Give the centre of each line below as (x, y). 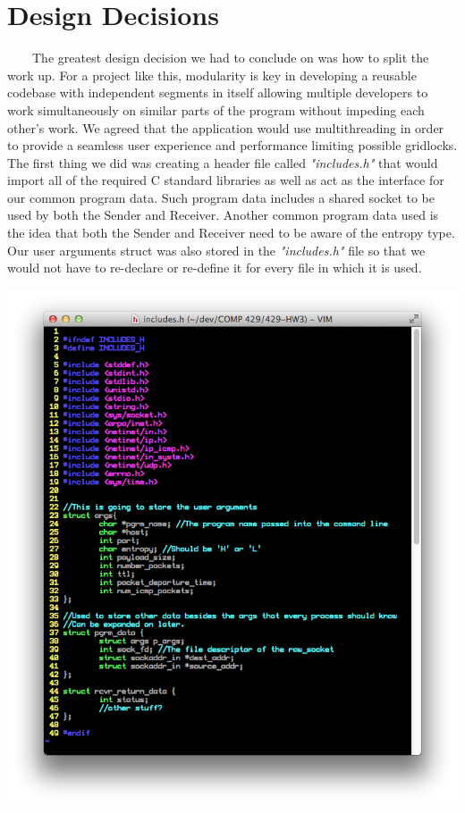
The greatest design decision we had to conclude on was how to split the (230, 58)
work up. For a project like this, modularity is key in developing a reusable (212, 75)
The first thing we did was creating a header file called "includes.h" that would (223, 162)
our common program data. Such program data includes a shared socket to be (221, 197)
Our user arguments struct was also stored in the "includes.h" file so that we (216, 250)
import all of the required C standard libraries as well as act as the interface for (226, 180)
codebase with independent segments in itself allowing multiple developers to (218, 92)
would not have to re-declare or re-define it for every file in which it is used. (215, 268)
